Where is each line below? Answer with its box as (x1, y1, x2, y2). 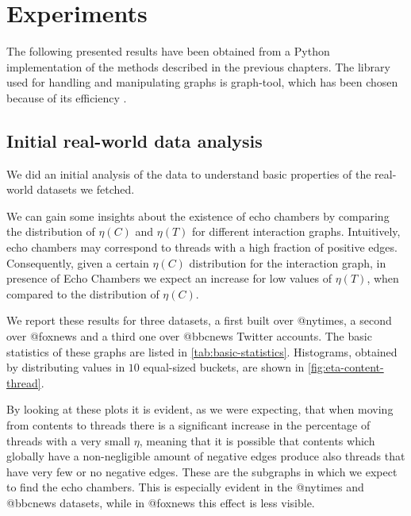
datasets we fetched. (36, 181, 135, 198)
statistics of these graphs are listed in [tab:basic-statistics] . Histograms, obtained (6, 343, 398, 360)
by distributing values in (6, 359, 125, 375)
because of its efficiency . (6, 89, 127, 106)
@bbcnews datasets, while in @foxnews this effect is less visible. (6, 494, 315, 510)
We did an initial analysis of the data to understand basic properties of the (6, 165, 371, 182)
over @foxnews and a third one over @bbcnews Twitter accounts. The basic (6, 328, 372, 345)
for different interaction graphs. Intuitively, (192, 223, 401, 240)
